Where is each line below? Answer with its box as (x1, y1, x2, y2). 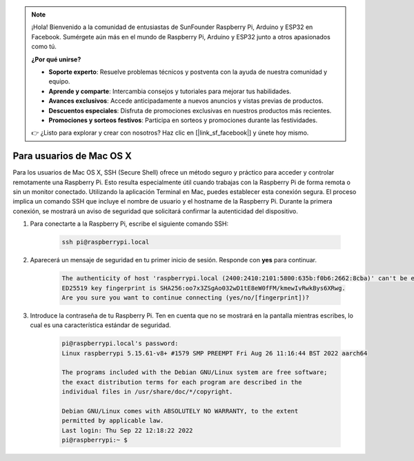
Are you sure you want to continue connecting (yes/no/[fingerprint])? (61, 293, 310, 302)
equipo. (48, 77, 70, 86)
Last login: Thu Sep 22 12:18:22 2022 (61, 426, 193, 434)
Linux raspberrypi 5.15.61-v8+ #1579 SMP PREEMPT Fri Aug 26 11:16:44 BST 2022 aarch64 (61, 349, 368, 357)
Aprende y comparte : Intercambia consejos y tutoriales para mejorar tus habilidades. (48, 87, 291, 95)
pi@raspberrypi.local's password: (61, 340, 179, 348)
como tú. (31, 42, 57, 51)
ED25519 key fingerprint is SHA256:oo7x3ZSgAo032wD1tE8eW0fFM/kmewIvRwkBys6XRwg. (61, 284, 346, 292)
